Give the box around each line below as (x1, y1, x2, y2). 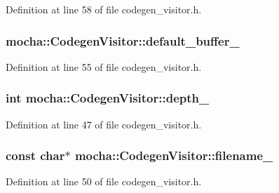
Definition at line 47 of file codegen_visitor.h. (6, 117, 202, 131)
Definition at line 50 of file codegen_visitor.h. (6, 174, 202, 189)
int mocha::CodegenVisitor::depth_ (6, 89, 210, 107)
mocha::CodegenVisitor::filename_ (74, 147, 273, 164)
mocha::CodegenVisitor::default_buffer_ (6, 32, 240, 49)
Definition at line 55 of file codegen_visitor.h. (6, 59, 202, 74)
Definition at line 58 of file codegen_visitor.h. (6, 2, 202, 16)
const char (6, 147, 65, 164)
